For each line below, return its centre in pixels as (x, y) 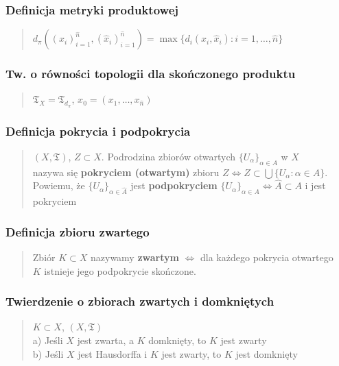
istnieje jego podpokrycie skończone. (120, 270)
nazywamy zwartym (135, 257)
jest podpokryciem (174, 185)
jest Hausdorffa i (113, 353)
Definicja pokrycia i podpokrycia (98, 131)
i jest (315, 185)
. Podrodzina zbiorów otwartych (168, 156)
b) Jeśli (48, 353)
